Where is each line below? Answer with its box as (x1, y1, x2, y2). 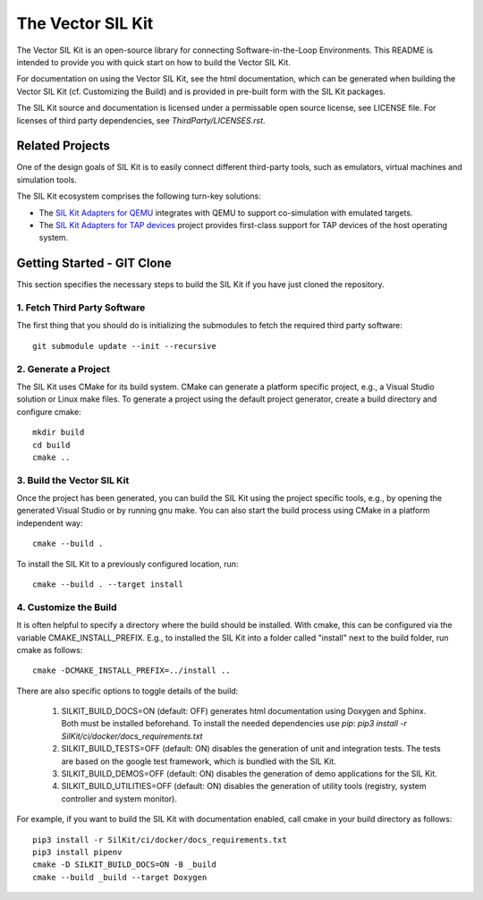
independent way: (16, 517, 83, 528)
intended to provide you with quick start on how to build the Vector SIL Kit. (16, 56, 291, 67)
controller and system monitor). (61, 793, 178, 804)
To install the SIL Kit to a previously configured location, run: (16, 558, 239, 569)
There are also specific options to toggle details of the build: (16, 685, 239, 696)
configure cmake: (16, 406, 81, 417)
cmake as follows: (16, 644, 83, 655)
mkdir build (32, 428, 85, 437)
